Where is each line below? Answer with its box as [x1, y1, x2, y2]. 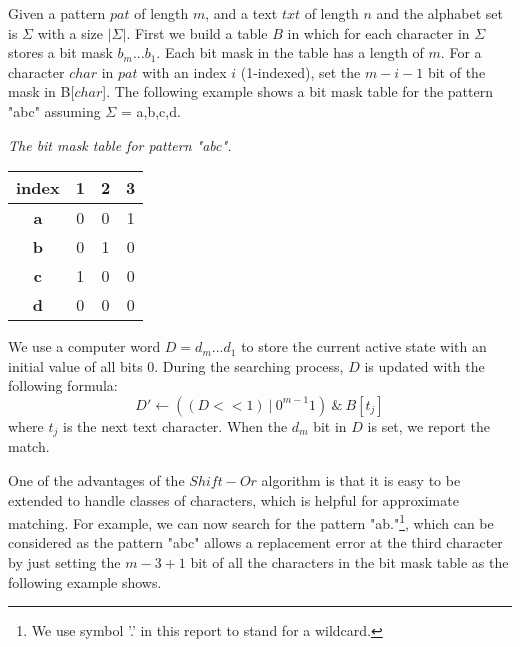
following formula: [8, 375, 118, 396]
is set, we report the [367, 415, 490, 436]
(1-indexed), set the [240, 61, 361, 82]
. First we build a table [126, 22, 268, 43]
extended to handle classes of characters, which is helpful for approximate [8, 489, 459, 510]
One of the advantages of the [8, 469, 185, 490]
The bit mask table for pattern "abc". [8, 134, 232, 155]
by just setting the [8, 552, 121, 573]
